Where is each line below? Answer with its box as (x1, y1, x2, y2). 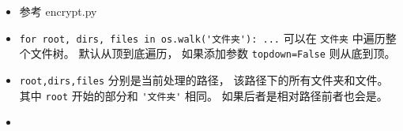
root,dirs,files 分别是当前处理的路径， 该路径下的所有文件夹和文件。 (19, 71, 389, 88)
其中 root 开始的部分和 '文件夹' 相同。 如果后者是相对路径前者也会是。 (19, 87, 388, 103)
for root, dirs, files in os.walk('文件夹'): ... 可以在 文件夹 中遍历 (19, 29, 386, 46)
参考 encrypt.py (19, 3, 97, 19)
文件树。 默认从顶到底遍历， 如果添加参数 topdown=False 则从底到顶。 (30, 45, 396, 62)
